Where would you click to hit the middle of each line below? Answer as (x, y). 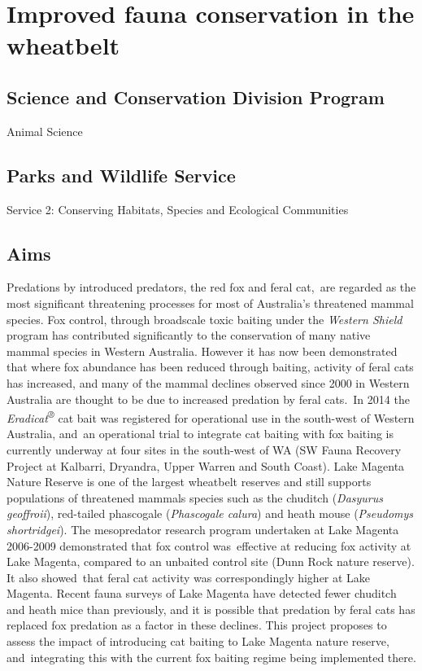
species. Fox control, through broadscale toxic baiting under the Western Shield (204, 319)
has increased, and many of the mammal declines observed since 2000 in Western (208, 382)
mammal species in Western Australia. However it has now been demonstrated (202, 351)
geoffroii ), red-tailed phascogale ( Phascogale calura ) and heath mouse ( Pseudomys (210, 513)
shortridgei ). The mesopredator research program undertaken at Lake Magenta (203, 529)
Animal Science (45, 131)
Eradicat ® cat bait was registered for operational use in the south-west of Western (211, 417)
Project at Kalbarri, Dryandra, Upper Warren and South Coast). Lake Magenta (206, 465)
